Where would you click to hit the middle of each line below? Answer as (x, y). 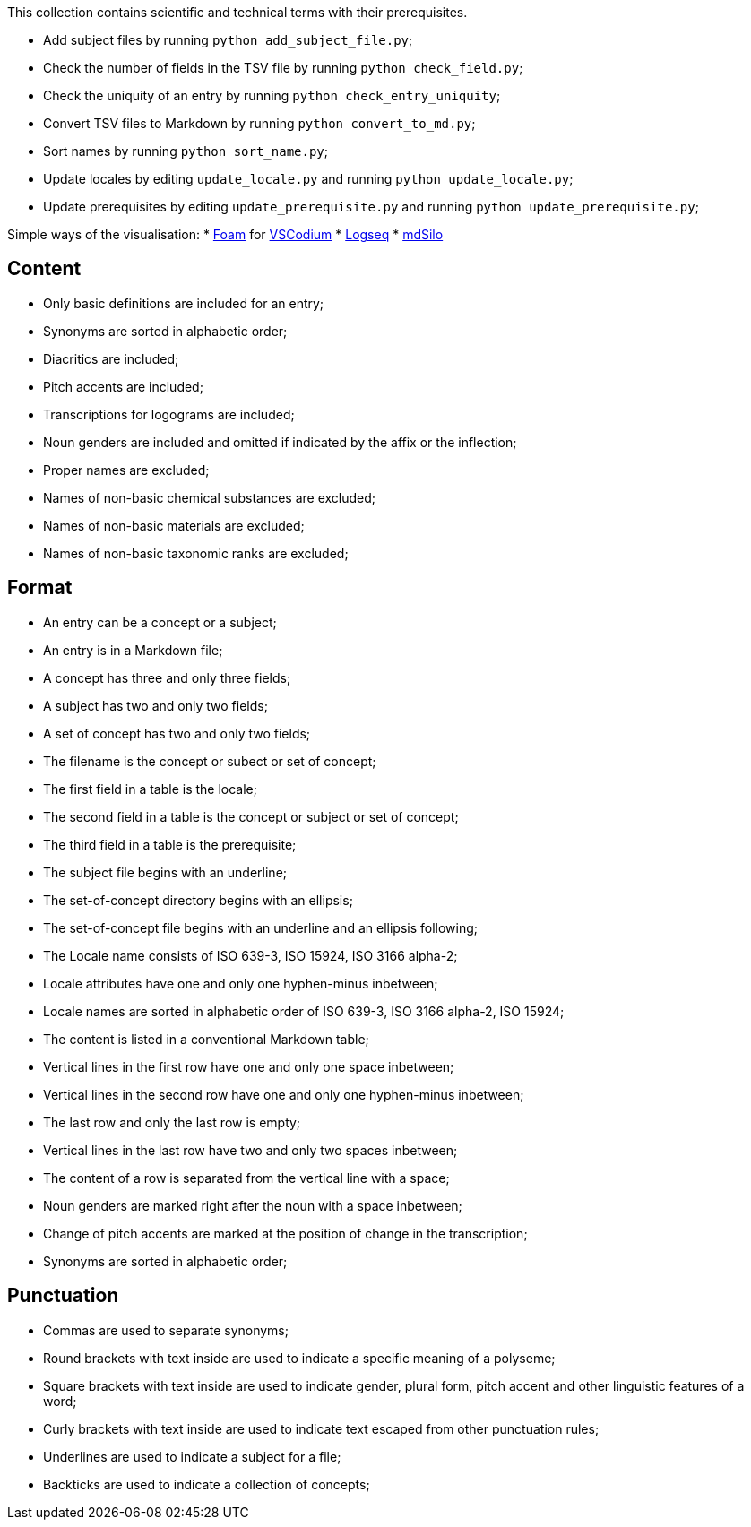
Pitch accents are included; (123, 386)
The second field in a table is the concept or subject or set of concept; (251, 816)
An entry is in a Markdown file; (133, 650)
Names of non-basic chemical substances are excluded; (210, 497)
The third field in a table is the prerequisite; (170, 844)
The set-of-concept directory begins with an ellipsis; (198, 900)
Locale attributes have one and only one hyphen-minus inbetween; (241, 983)
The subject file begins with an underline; (165, 872)
